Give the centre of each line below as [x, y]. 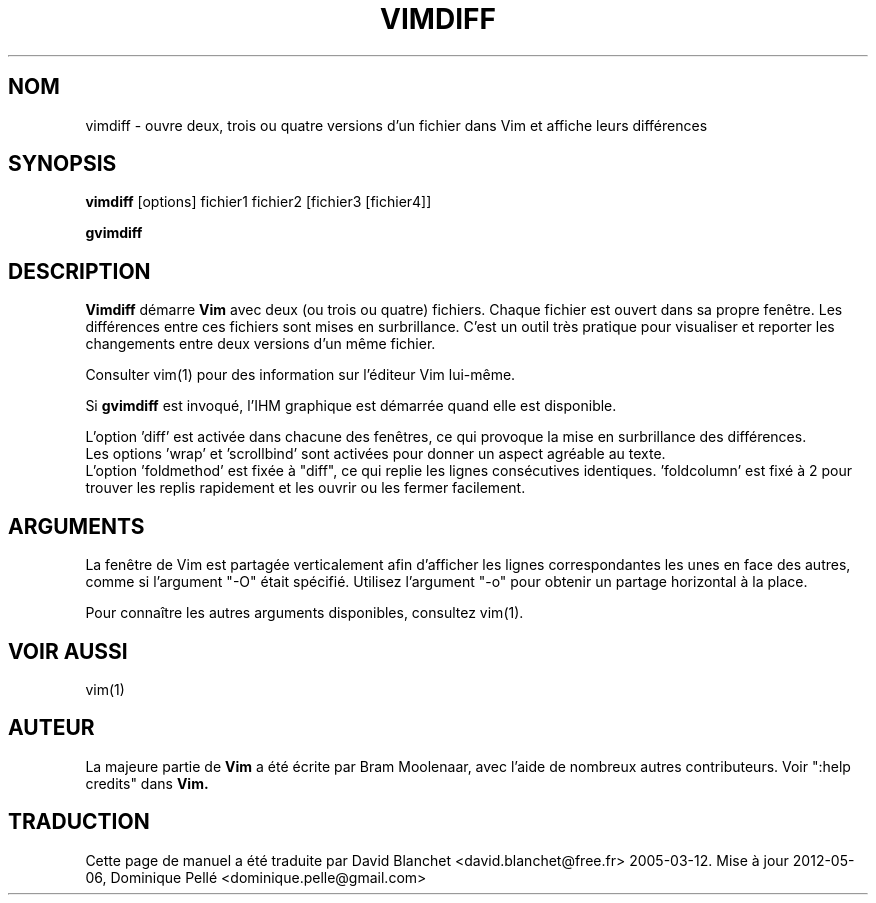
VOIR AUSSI [68, 651]
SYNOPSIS [62, 164]
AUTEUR [51, 728]
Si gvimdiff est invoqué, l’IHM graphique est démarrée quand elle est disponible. [351, 406]
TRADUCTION [79, 822]
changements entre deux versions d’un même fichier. [260, 344]
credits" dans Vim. [147, 783]
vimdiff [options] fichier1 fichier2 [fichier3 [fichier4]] [258, 202]
